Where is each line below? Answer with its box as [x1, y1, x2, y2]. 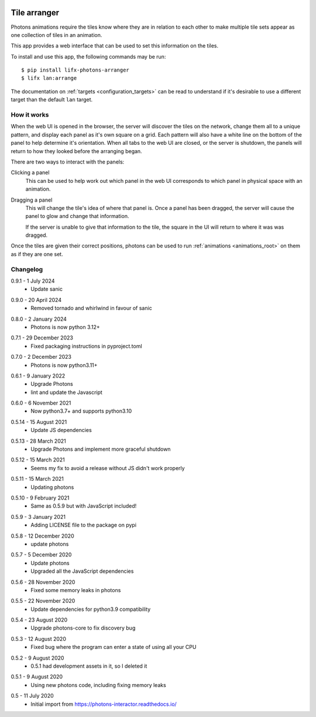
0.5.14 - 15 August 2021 [11, 418, 67, 425]
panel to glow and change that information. [25, 213, 129, 220]
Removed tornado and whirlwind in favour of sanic [30, 305, 152, 312]
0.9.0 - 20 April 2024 [11, 296, 61, 303]
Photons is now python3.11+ [30, 361, 98, 369]
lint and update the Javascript [30, 389, 102, 396]
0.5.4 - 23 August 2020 [11, 616, 68, 624]
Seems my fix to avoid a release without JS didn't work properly [30, 464, 185, 471]
